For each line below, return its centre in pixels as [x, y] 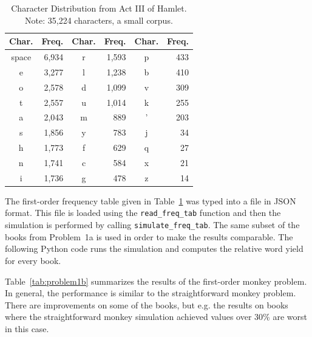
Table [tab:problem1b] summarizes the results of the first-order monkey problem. [156, 281]
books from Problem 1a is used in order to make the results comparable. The [149, 236]
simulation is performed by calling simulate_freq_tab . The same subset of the [152, 225]
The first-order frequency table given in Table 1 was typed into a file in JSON [151, 200]
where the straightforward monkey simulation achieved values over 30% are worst [156, 317]
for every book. [33, 260]
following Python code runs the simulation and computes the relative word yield [154, 248]
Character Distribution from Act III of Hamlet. [99, 8]
